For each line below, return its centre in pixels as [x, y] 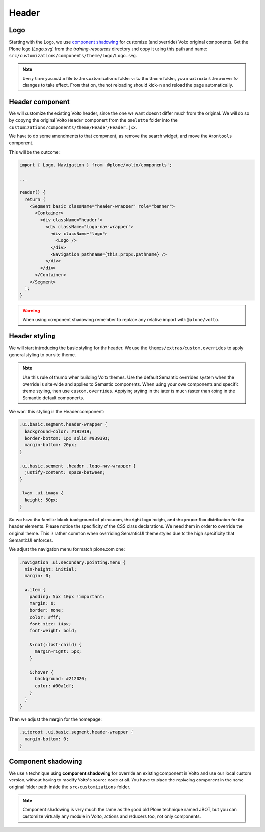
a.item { [35, 590]
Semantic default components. [53, 398]
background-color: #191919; [58, 431]
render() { [32, 192]
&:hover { [41, 672]
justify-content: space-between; [65, 473]
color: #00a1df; [54, 686]
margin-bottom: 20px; [51, 445]
